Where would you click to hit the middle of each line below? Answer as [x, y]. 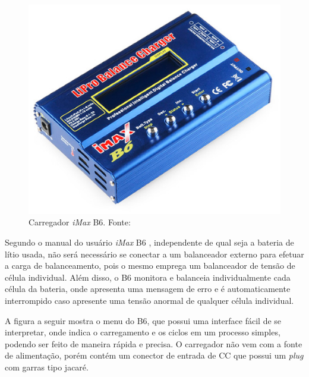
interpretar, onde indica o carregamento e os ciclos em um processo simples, [143, 332]
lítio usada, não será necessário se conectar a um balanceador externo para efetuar [154, 254]
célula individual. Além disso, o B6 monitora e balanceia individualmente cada [148, 277]
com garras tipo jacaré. [47, 367]
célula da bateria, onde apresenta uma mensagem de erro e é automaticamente [148, 289]
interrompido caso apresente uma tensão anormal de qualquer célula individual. [149, 301]
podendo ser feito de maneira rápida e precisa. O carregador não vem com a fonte [154, 343]
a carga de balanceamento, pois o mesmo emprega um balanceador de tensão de [150, 266]
